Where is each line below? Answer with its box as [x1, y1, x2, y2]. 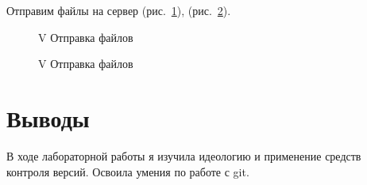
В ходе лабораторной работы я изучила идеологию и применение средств [6, 147, 361, 164]
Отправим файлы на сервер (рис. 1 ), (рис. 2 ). [6, 2, 231, 18]
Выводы [6, 101, 90, 134]
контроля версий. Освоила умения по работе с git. [6, 163, 249, 179]
